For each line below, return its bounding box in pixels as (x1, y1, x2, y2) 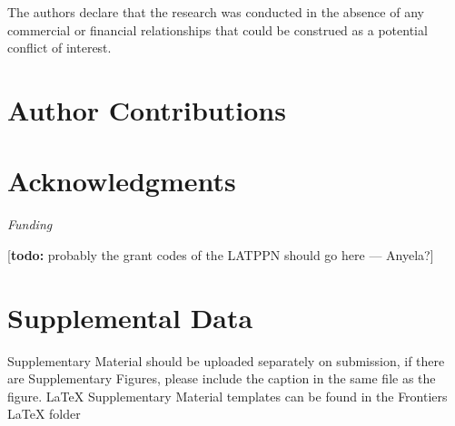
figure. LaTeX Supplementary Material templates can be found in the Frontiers (7, 386, 448, 405)
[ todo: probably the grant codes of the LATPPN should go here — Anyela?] (7, 245, 434, 264)
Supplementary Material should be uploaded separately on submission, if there (7, 351, 445, 370)
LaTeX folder (7, 404, 81, 423)
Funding (7, 215, 53, 234)
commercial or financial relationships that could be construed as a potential (7, 20, 428, 39)
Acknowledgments (7, 162, 236, 199)
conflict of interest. (7, 38, 112, 57)
